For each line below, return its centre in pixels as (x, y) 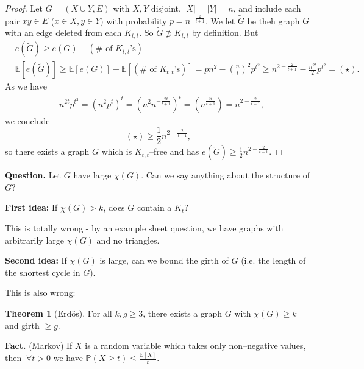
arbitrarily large (35, 240)
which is (117, 151)
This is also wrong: (40, 293)
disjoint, (166, 8)
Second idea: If (36, 260)
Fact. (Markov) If (39, 346)
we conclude (27, 120)
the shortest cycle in (43, 272)
